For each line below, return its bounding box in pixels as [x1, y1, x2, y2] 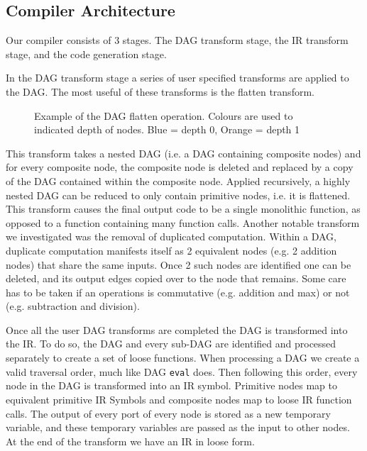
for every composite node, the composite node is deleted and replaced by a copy [6, 160, 354, 174]
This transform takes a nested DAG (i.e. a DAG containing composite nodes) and [6, 145, 361, 160]
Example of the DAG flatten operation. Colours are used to [34, 108, 293, 123]
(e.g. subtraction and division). [6, 299, 140, 313]
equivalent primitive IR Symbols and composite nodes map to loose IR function [6, 391, 352, 406]
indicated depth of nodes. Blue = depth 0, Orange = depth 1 [34, 122, 300, 137]
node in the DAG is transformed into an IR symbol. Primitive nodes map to [6, 378, 337, 393]
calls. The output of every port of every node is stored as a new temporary [6, 406, 331, 421]
